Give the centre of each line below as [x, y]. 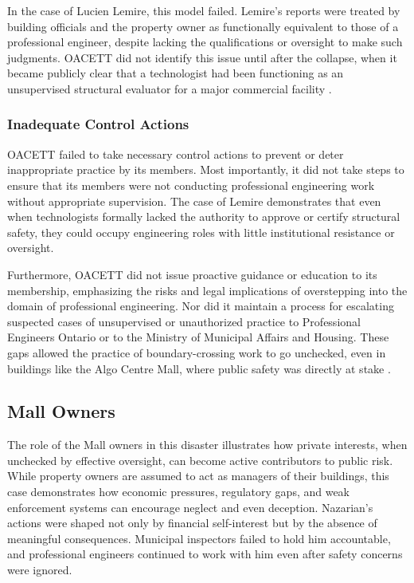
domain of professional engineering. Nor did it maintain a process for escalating [201, 306]
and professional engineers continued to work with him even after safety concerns [205, 554]
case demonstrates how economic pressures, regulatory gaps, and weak [179, 492]
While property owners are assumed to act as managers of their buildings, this [198, 476]
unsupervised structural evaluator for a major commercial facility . [170, 88]
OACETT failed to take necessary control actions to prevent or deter [176, 154]
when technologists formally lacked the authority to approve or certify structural [204, 217]
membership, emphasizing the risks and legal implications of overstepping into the [207, 290]
